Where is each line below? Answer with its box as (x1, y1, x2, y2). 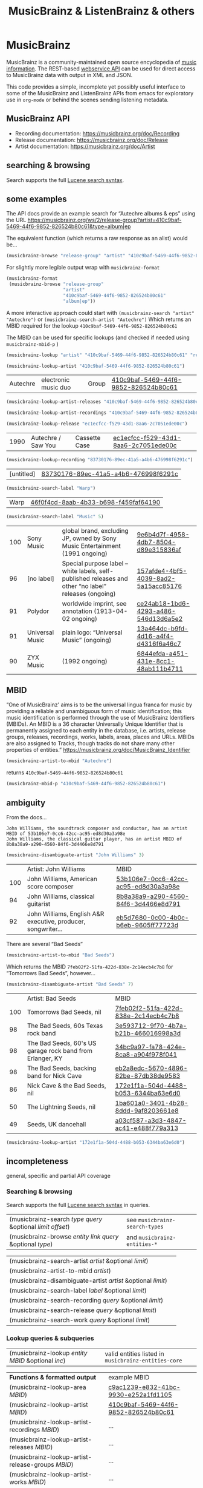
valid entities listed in (105, 1349, 164, 1358)
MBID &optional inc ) (9, 1356, 66, 1365)
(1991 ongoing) (62, 549, 108, 558)
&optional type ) (9, 1240, 53, 1248)
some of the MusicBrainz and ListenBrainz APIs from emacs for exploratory (6, 89, 194, 96)
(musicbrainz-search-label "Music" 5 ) (6, 513, 104, 519)
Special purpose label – (62, 559, 129, 567)
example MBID (108, 1373, 150, 1381)
